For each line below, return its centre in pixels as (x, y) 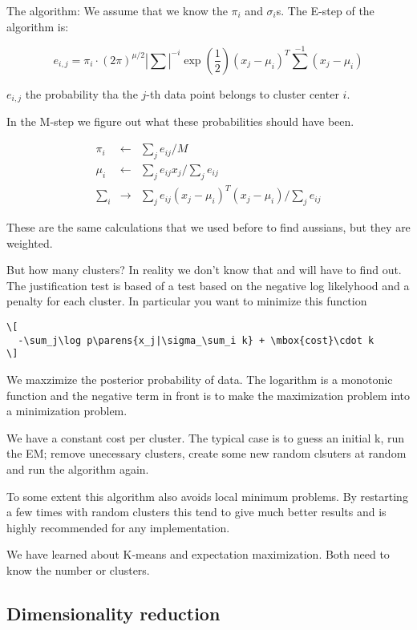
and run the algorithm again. (78, 468)
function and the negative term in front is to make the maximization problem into (208, 395)
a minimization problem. (67, 411)
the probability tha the (81, 93)
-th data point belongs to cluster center (243, 93)
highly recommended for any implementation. (118, 527)
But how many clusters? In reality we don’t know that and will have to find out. (204, 270)
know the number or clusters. (78, 569)
